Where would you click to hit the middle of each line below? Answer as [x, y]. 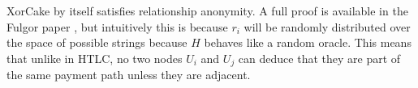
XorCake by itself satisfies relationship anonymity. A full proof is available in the [207, 10]
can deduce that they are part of [319, 58]
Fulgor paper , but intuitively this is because [117, 26]
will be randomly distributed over [327, 26]
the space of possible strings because [97, 42]
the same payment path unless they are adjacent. [129, 75]
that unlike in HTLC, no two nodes [95, 58]
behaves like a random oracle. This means [308, 42]
